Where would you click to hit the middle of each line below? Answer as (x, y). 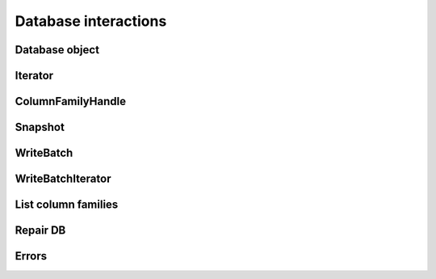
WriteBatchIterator (63, 179)
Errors (31, 256)
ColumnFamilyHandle (71, 101)
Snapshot (40, 127)
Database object (57, 50)
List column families (67, 205)
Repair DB (40, 230)
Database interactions (91, 21)
